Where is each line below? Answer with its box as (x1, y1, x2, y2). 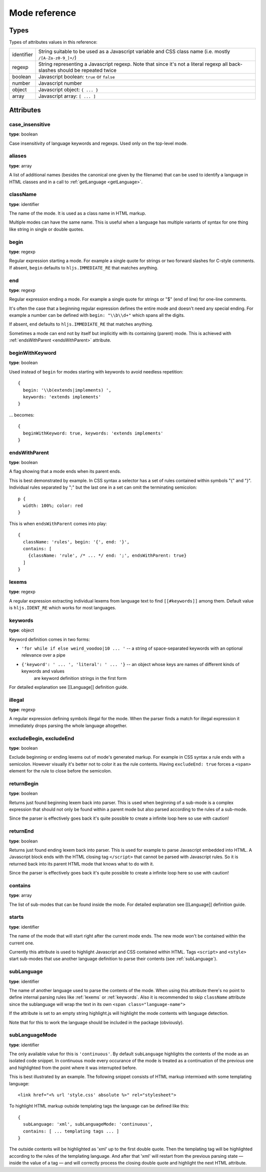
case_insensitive (9, 121, 51, 128)
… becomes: (9, 412, 34, 418)
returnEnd (9, 828, 34, 835)
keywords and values (21, 668, 65, 674)
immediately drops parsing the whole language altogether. (9, 722, 128, 729)
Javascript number (38, 80, 82, 87)
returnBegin (9, 780, 39, 787)
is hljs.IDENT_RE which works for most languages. (9, 605, 117, 611)
